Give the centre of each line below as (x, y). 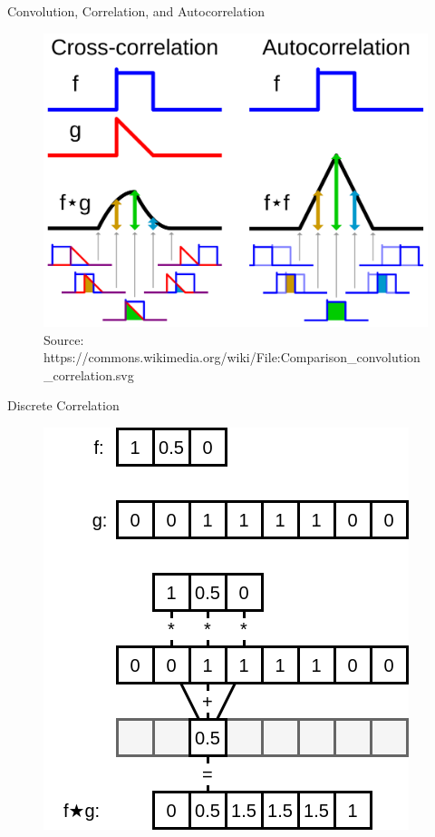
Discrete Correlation (63, 405)
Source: (64, 339)
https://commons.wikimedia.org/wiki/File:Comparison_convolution (232, 357)
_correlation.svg (89, 374)
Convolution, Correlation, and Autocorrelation (136, 11)
